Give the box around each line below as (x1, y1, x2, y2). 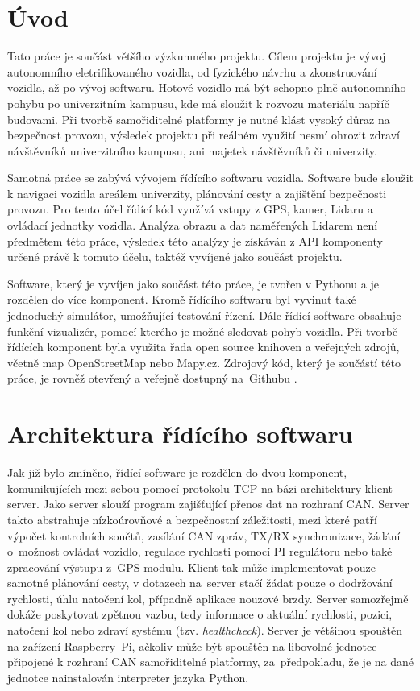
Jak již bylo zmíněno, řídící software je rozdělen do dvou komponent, (7, 464, 347, 481)
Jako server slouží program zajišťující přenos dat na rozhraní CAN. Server (43, 495, 410, 512)
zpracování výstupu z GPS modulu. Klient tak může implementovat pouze (7, 558, 376, 575)
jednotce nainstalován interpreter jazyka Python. (7, 668, 249, 685)
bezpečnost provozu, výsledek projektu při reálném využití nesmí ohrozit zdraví (7, 126, 400, 143)
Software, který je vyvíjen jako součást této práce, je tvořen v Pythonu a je (7, 275, 379, 292)
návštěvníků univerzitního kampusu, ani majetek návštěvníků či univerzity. (7, 142, 377, 159)
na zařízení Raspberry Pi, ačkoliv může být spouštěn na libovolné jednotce (7, 637, 377, 654)
